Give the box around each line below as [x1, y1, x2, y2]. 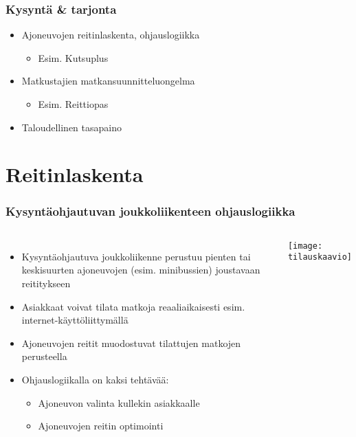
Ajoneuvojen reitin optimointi [38, 418, 164, 433]
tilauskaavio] [287, 252, 353, 262]
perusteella [21, 349, 67, 363]
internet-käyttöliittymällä [21, 313, 129, 327]
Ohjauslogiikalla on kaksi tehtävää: [21, 372, 169, 386]
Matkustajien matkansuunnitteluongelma [21, 74, 195, 88]
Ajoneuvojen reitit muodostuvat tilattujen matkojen [21, 335, 241, 350]
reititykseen [21, 276, 71, 290]
